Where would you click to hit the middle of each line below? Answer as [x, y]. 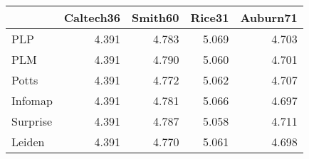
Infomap [32, 100]
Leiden [28, 142]
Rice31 [210, 17]
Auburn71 [269, 17]
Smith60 [156, 17]
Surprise [32, 121]
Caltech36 [92, 17]
